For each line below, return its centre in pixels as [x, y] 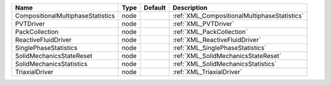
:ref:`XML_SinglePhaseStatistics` [219, 48]
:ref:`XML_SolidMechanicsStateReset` [227, 56]
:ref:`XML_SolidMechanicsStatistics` [225, 64]
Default [155, 8]
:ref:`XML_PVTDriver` [203, 24]
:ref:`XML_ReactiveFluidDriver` [217, 40]
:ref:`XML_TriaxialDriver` [207, 72]
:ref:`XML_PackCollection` [210, 32]
